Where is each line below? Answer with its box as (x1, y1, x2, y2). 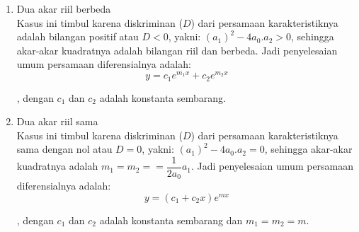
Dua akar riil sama (16, 114, 98, 129)
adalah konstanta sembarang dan (99, 212, 243, 227)
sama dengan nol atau (16, 141, 113, 156)
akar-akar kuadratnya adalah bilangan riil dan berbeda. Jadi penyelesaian (16, 42, 338, 57)
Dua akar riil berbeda (16, 1, 111, 16)
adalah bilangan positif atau (16, 29, 139, 44)
